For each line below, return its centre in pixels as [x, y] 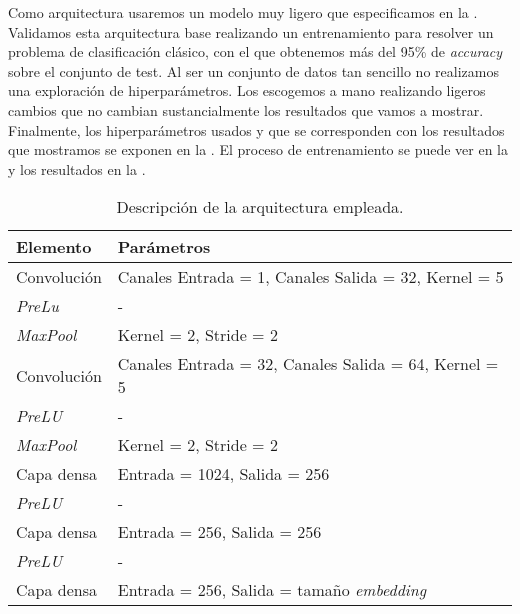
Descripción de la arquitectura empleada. [260, 207]
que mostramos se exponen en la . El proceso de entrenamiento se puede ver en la [258, 149]
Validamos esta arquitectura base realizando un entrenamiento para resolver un [251, 31]
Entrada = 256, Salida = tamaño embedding [272, 590]
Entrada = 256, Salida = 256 [219, 532]
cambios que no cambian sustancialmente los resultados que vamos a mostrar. [246, 109]
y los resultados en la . [77, 168]
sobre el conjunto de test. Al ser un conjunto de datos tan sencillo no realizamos [253, 70]
